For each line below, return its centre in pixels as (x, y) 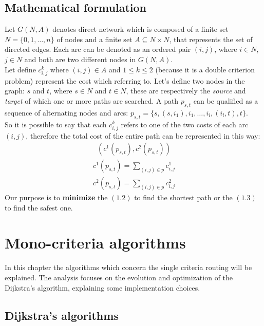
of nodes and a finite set (95, 39)
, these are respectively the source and (186, 91)
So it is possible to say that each (56, 124)
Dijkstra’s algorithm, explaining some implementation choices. (102, 287)
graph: (15, 91)
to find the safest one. (39, 207)
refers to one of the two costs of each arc (185, 124)
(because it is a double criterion (205, 69)
